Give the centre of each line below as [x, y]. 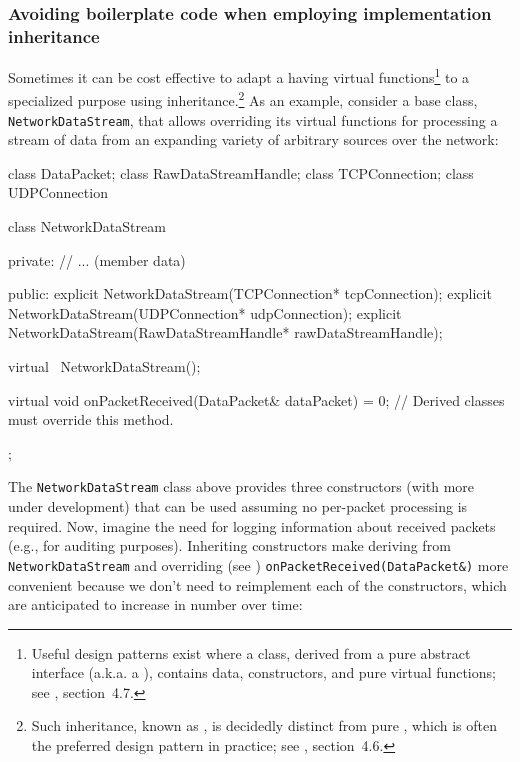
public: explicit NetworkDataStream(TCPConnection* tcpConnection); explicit [250, 293]
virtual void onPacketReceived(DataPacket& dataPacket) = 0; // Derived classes [256, 399]
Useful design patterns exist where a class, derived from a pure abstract [251, 652]
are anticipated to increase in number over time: [155, 604]
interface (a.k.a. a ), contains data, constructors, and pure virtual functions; [263, 672]
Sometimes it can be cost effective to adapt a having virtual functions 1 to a [239, 75]
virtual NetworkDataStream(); [104, 366]
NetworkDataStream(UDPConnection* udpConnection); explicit [205, 312]
